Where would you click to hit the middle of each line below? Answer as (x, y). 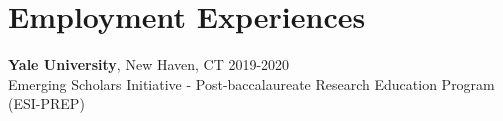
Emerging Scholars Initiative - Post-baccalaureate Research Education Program (251, 83)
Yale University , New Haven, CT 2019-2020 (149, 64)
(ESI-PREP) (46, 103)
